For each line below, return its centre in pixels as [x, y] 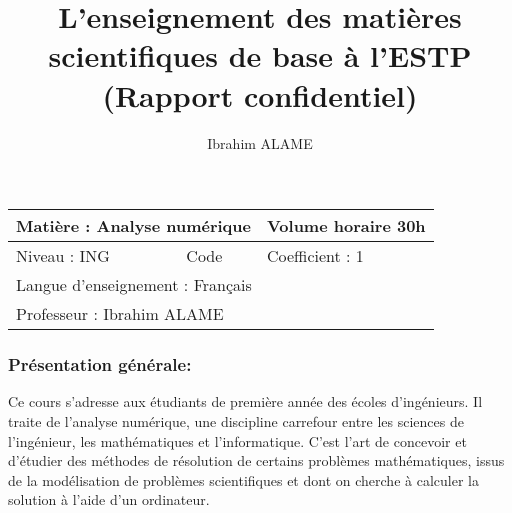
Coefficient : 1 [315, 256]
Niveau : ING [63, 256]
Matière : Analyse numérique [133, 226]
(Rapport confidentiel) [260, 94]
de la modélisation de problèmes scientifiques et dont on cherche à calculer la [243, 479]
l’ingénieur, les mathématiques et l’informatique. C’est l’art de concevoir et [237, 440]
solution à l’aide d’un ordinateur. [109, 499]
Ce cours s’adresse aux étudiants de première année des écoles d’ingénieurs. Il [245, 401]
